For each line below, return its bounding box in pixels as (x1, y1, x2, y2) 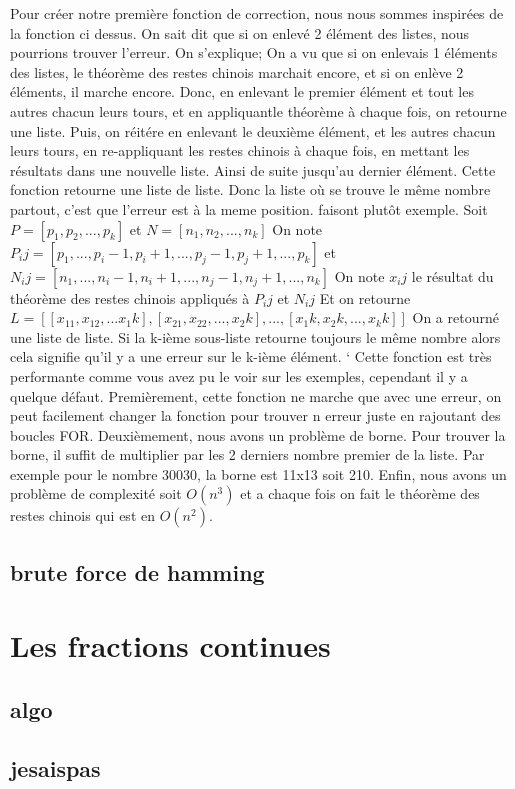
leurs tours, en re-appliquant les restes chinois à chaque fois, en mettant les (10, 140, 470, 161)
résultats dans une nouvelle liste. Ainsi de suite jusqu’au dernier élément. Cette (10, 159, 496, 180)
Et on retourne (319, 287, 411, 308)
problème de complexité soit (10, 483, 182, 504)
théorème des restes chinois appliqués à (10, 287, 250, 308)
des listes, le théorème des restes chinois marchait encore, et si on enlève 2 (10, 61, 464, 82)
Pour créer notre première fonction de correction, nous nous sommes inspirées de (10, 3, 504, 23)
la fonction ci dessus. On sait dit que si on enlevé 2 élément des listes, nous (10, 22, 470, 43)
